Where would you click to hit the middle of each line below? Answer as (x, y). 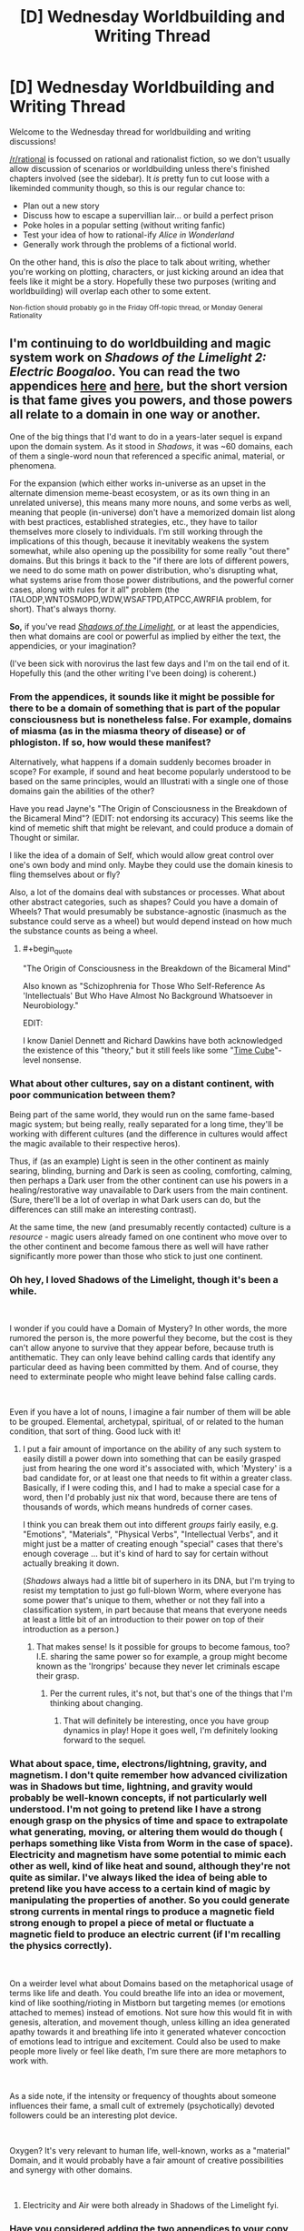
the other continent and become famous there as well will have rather (139, 1247)
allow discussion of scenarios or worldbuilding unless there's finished (140, 168)
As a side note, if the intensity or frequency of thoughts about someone (143, 2095)
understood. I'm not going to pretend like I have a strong (135, 1810)
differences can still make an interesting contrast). (103, 1210)
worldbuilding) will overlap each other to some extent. (110, 291)
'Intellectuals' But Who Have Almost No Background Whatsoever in (147, 995)
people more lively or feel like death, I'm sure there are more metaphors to (148, 2051)
